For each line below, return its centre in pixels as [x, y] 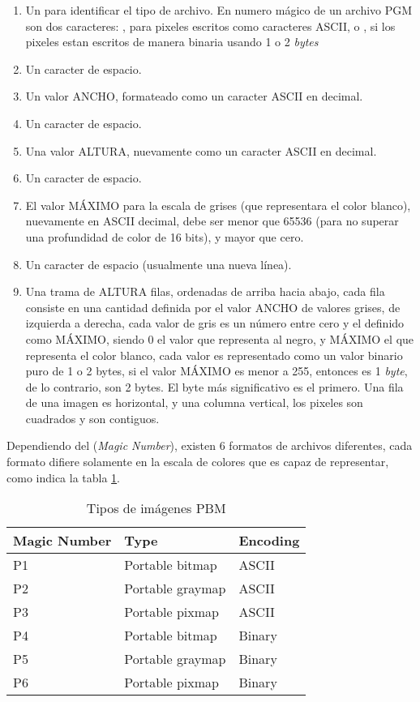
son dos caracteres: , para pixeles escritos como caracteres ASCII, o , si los [210, 26]
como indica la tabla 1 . [64, 477]
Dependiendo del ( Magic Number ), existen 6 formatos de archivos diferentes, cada [210, 445]
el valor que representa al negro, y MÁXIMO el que [286, 338]
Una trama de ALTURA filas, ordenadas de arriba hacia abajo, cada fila [205, 291]
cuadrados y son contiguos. [92, 418]
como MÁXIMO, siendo [85, 338]
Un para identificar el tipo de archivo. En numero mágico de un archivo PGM [219, 10]
